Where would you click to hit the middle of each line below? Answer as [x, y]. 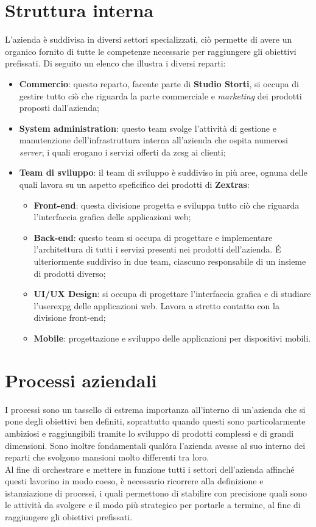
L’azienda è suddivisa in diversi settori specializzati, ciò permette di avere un [149, 39]
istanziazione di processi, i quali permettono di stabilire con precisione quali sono [156, 493]
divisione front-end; [70, 317]
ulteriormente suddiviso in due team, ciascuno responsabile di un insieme [170, 261]
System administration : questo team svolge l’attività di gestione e [148, 128]
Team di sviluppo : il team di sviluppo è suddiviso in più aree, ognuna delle [163, 172]
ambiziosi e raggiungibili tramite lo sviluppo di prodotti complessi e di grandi [149, 433]
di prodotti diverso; [70, 273]
